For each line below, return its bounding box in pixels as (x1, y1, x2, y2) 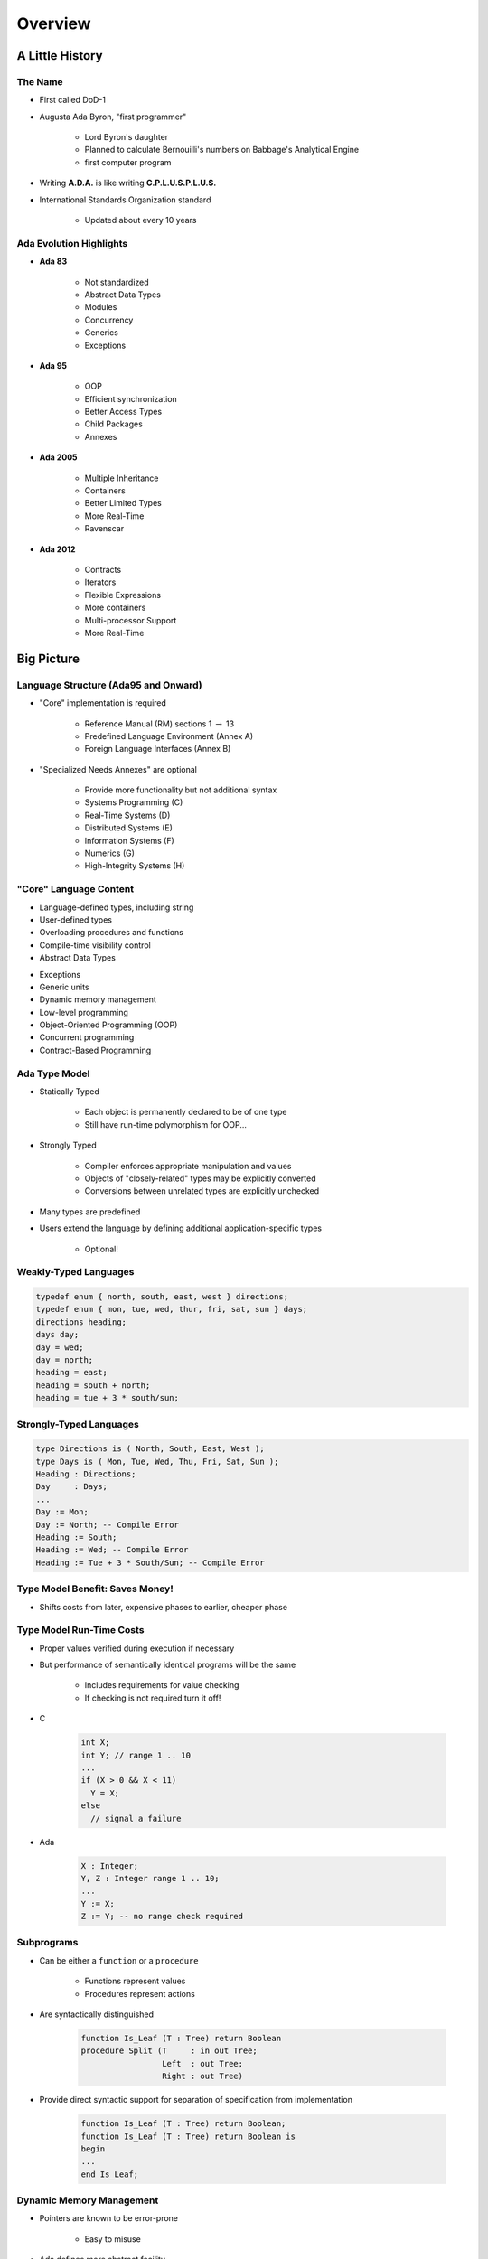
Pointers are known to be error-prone (39, 2213, 179, 2224)
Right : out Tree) (161, 2071, 244, 2082)
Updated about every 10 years (84, 215, 197, 226)
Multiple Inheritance (84, 473, 159, 483)
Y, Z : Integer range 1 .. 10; (80, 1873, 221, 1883)
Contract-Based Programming (39, 1045, 152, 1055)
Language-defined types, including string (39, 902, 194, 913)
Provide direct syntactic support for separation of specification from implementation (39, 2095, 352, 2105)
